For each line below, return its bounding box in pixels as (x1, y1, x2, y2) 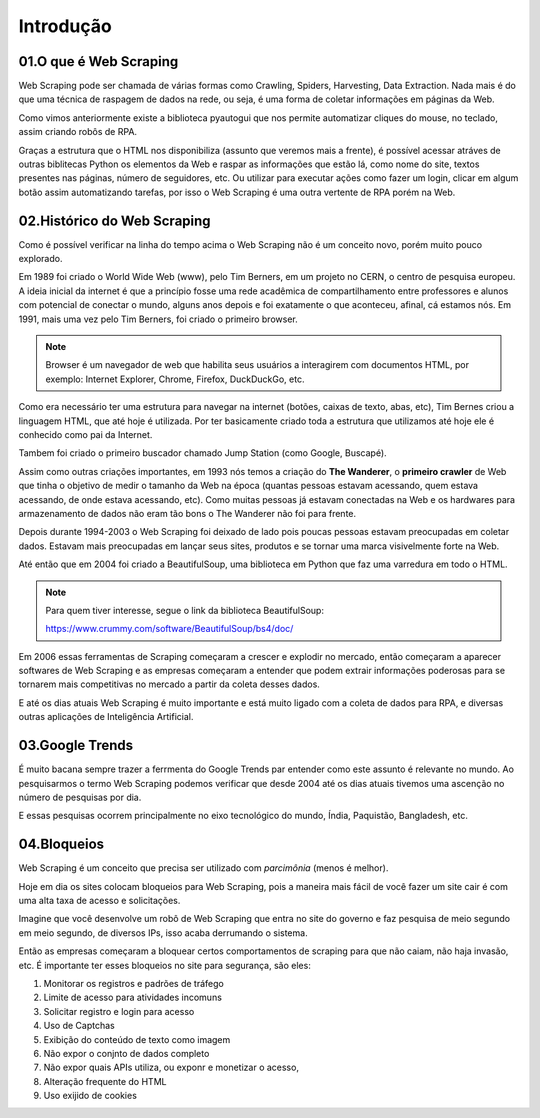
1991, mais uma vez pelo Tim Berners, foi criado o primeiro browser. (18, 313, 299, 325)
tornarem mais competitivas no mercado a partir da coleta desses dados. (18, 678, 320, 690)
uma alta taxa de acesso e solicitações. (18, 895, 181, 907)
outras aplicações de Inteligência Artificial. (18, 711, 194, 723)
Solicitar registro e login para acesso (43, 1005, 195, 1017)
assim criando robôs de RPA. (18, 126, 138, 138)
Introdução (18, 15, 112, 37)
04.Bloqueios (18, 836, 105, 853)
